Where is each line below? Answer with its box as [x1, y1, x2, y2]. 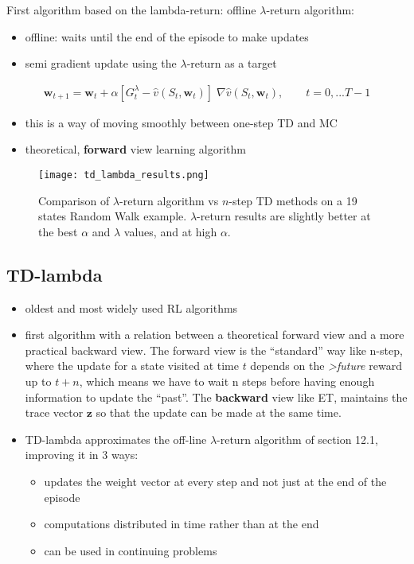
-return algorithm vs [119, 192, 219, 208]
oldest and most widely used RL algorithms [25, 299, 238, 316]
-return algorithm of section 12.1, [217, 430, 378, 447]
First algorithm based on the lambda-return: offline [6, 2, 256, 18]
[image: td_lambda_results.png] [38, 169, 209, 181]
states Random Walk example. [38, 208, 187, 224]
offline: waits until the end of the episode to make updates [25, 28, 309, 45]
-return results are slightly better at [197, 208, 371, 224]
